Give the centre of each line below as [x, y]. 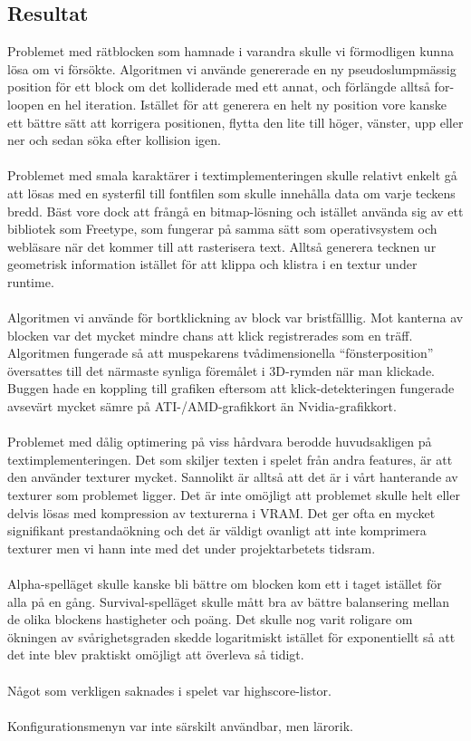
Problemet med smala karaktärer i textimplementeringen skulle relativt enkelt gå [232, 175]
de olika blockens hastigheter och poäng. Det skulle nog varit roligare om [210, 619]
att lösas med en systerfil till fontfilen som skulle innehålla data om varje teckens [231, 192]
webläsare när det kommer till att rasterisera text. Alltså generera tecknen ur [222, 246]
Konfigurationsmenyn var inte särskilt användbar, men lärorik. [181, 725]
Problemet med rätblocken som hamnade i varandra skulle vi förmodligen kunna [231, 51]
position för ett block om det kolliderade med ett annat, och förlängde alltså [219, 87]
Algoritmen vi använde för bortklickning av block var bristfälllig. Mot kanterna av [235, 318]
